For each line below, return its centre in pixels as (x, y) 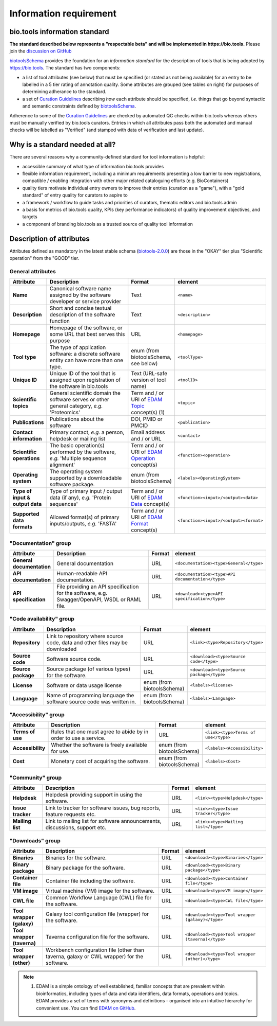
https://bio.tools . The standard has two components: (65, 68)
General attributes (33, 271)
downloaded (62, 649)
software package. (72, 485)
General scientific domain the (85, 393)
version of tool (149, 380)
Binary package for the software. (85, 868)
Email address (148, 432)
